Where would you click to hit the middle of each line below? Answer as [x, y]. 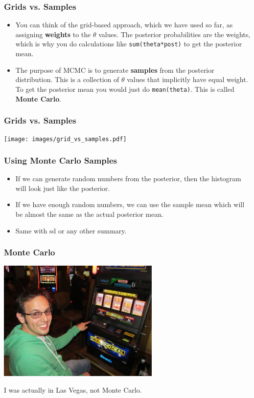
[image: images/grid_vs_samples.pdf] [65, 139]
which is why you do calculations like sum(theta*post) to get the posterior [129, 44]
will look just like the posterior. [63, 188]
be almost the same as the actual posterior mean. [89, 214]
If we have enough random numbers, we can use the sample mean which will [130, 204]
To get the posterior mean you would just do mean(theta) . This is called [125, 89]
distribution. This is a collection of [67, 79]
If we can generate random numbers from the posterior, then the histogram [128, 178]
